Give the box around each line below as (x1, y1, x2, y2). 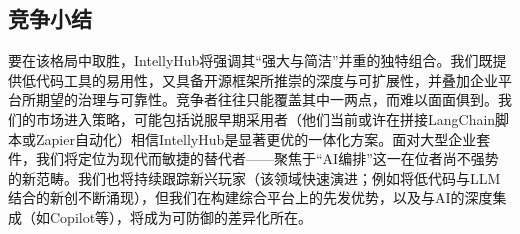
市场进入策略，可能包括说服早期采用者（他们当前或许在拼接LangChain (35, 108, 496, 129)
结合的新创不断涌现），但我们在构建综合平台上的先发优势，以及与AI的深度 (8, 187, 493, 208)
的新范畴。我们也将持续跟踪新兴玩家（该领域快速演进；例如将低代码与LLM (8, 167, 501, 188)
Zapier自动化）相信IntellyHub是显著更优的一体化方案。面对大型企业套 (35, 128, 491, 149)
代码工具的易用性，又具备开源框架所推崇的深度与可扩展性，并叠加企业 (35, 69, 498, 90)
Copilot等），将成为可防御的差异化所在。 (49, 206, 313, 227)
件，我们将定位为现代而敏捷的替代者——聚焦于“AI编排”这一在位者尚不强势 (8, 148, 499, 169)
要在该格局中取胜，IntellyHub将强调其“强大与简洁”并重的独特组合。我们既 (8, 50, 493, 71)
